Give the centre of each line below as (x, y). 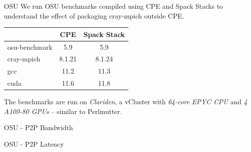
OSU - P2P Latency (34, 143)
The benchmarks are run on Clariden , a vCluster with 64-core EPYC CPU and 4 (126, 102)
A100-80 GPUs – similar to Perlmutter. (63, 111)
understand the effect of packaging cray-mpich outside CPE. (94, 15)
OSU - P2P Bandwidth (39, 127)
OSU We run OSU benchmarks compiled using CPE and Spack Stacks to (114, 6)
